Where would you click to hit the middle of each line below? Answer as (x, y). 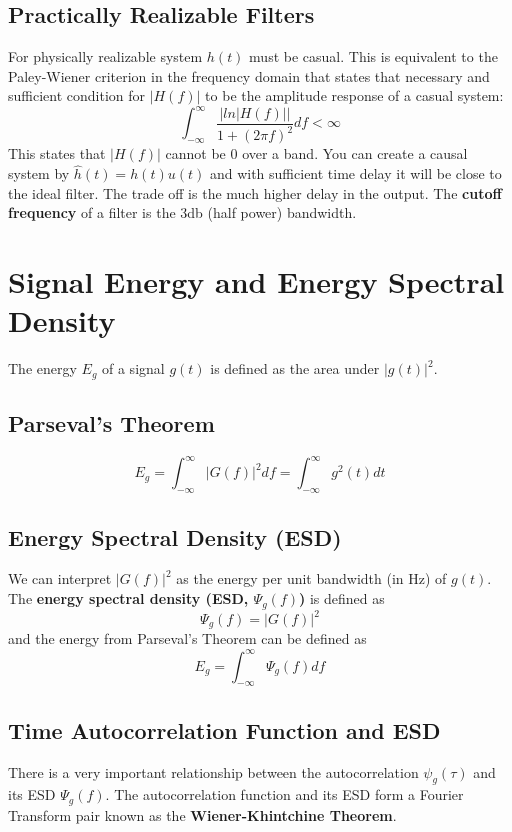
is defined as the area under (295, 368)
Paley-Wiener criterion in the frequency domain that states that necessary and (249, 75)
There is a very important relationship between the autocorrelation (213, 771)
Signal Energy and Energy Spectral (256, 281)
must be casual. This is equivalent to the (373, 56)
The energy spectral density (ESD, (128, 598)
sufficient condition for (77, 95)
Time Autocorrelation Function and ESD (224, 729)
